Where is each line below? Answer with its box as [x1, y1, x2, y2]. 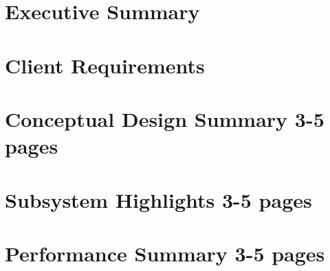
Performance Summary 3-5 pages [5, 239, 325, 267]
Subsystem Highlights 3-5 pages [5, 185, 312, 213]
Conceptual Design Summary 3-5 [5, 104, 324, 132]
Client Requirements [5, 51, 205, 79]
